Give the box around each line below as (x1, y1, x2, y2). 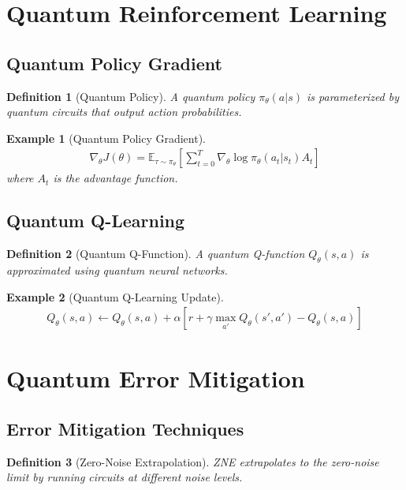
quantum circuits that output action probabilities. (6, 103, 242, 120)
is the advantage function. (53, 170, 178, 186)
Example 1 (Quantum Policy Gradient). (6, 129, 207, 146)
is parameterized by (306, 88, 400, 104)
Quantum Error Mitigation (6, 362, 305, 395)
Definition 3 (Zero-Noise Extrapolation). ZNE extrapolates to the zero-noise (6, 453, 379, 469)
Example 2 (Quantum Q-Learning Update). (6, 288, 224, 305)
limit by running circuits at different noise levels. (6, 469, 243, 485)
